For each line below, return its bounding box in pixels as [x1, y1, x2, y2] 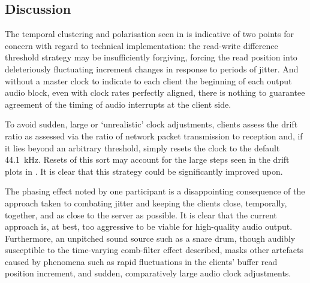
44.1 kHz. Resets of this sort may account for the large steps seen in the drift [5, 153, 290, 166]
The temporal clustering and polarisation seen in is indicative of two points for [5, 28, 294, 40]
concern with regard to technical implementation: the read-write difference [5, 39, 278, 51]
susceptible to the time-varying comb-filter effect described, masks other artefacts [5, 244, 303, 256]
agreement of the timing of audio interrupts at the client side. [5, 98, 231, 110]
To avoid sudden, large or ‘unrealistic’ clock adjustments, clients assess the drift [5, 118, 298, 130]
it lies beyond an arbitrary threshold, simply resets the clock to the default [5, 141, 280, 154]
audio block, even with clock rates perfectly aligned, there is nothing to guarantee [5, 86, 305, 99]
